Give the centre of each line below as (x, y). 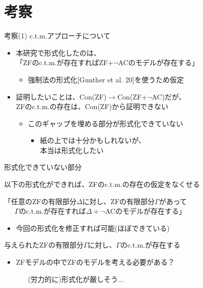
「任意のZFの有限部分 (40, 201)
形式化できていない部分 (43, 167)
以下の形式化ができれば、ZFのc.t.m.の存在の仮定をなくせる (102, 184)
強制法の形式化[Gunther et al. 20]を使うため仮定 (106, 79)
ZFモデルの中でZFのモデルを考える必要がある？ (95, 262)
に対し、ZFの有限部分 (119, 201)
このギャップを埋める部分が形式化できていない (106, 123)
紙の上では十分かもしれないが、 (93, 140)
